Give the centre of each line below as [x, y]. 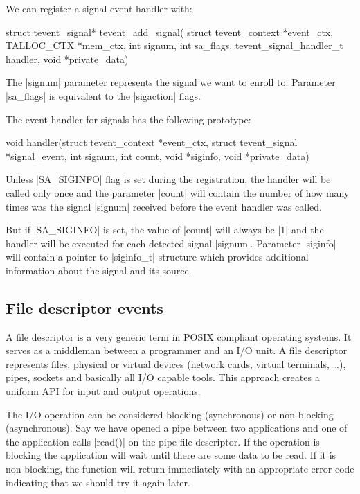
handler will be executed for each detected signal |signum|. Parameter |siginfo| [171, 243]
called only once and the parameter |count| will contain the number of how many [178, 192]
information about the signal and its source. [99, 270]
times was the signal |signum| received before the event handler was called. [164, 206]
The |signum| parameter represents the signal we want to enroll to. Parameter [171, 82]
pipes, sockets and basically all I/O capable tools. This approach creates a [163, 377]
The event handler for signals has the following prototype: [128, 119]
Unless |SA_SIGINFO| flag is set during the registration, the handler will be [168, 179]
